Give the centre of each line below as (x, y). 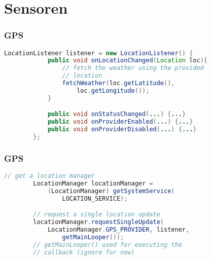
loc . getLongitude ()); (113, 90)
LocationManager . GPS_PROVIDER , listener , (118, 230)
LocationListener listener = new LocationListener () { (99, 53)
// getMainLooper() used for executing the (108, 245)
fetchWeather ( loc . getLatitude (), (118, 83)
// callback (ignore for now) (84, 252)
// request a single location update (97, 215)
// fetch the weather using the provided (133, 68)
